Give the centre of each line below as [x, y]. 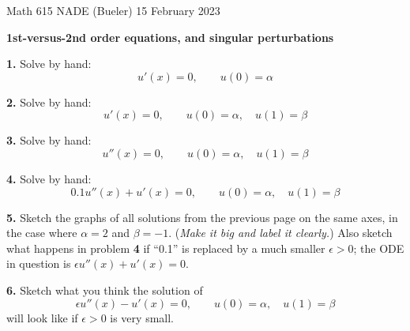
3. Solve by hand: [49, 140]
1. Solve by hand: [49, 64]
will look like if [42, 317]
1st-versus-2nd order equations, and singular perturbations [170, 37]
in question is [39, 263]
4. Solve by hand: [49, 178]
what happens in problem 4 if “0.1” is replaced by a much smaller [166, 248]
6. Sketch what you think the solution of [105, 290]
